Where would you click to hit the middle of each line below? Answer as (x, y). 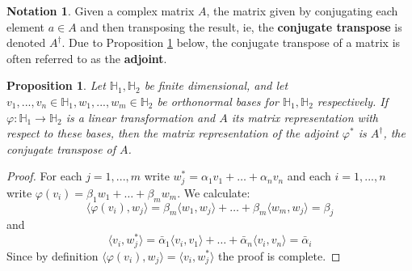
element (26, 26)
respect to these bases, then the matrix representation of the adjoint (172, 133)
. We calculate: (214, 192)
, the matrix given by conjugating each (302, 11)
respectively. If (353, 101)
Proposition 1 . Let (56, 85)
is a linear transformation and (141, 117)
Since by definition (53, 255)
